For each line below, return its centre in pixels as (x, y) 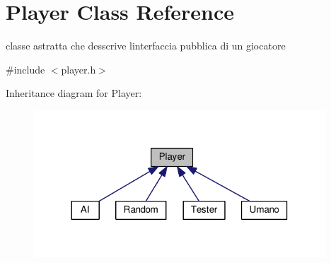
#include (25, 69)
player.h (79, 69)
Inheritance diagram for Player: (74, 93)
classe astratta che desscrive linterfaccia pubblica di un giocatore (146, 46)
